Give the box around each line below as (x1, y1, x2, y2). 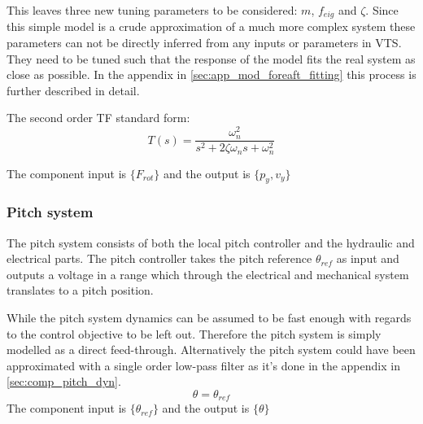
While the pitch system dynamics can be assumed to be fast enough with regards (7, 309, 412, 326)
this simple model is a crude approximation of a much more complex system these (7, 18, 416, 35)
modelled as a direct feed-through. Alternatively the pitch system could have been (7, 341, 416, 358)
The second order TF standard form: (7, 109, 190, 126)
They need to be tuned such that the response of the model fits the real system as (7, 50, 416, 67)
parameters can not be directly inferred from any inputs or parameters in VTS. (7, 34, 402, 51)
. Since (365, 2, 399, 18)
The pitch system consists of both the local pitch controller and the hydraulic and (7, 234, 415, 251)
